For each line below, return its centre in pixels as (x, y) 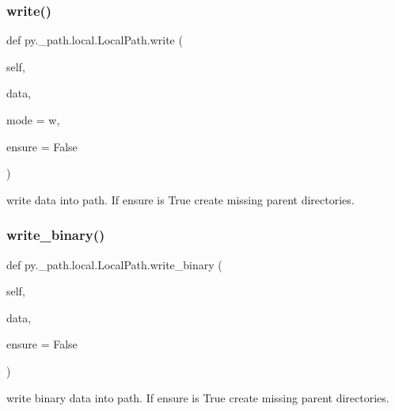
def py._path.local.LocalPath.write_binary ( (114, 264)
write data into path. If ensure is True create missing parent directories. (180, 199)
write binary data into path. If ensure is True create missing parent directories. (198, 397)
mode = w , (33, 120)
